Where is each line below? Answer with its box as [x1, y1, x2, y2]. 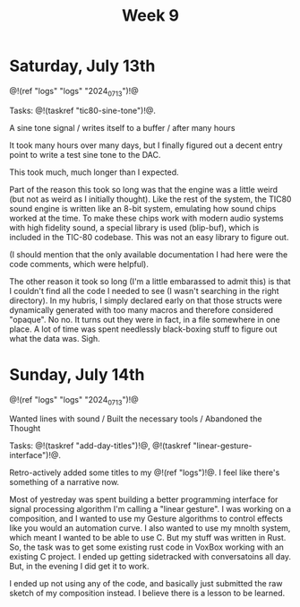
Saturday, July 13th [9, 56, 156, 76]
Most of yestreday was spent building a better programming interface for [9, 494, 279, 505]
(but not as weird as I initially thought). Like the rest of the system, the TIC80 [9, 194, 292, 204]
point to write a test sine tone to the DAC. [9, 149, 161, 160]
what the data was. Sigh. [9, 333, 100, 343]
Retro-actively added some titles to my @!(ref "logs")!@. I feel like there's [9, 467, 280, 478]
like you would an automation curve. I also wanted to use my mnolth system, [9, 523, 291, 533]
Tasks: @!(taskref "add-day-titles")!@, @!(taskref [9, 440, 192, 451]
